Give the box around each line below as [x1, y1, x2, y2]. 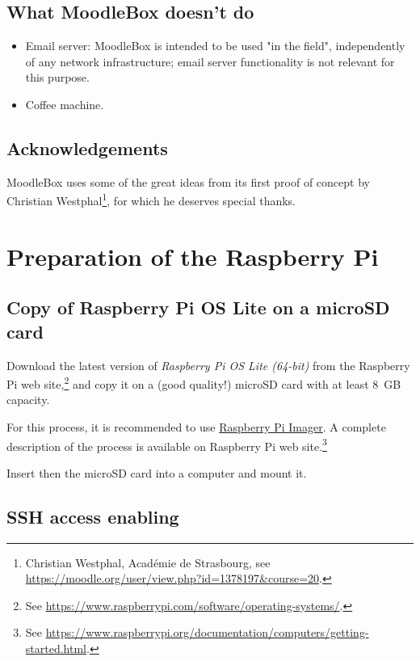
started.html [25, 640, 86, 657]
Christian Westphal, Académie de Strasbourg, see [25, 554, 271, 570]
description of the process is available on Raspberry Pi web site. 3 [6, 435, 327, 454]
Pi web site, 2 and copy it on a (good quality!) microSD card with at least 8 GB [6, 373, 401, 392]
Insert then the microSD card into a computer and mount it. [6, 464, 307, 481]
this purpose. [25, 69, 90, 86]
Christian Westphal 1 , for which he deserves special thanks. [6, 190, 296, 209]
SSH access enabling [6, 503, 179, 528]
